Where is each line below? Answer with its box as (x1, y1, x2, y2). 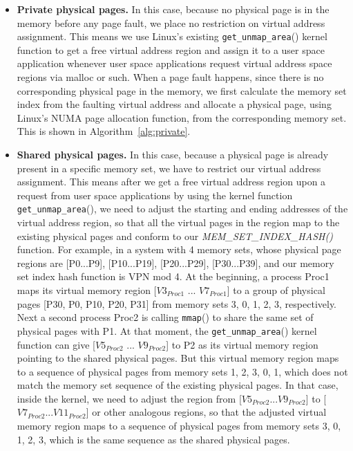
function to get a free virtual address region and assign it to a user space (17, 42, 325, 57)
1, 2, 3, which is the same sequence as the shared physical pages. (17, 432, 290, 446)
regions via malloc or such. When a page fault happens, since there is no (17, 70, 324, 84)
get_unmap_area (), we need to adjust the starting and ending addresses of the (17, 201, 348, 216)
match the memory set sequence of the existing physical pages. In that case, (17, 378, 338, 392)
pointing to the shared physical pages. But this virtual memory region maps (17, 351, 339, 365)
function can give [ (17, 337, 95, 351)
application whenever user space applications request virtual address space (17, 56, 332, 71)
